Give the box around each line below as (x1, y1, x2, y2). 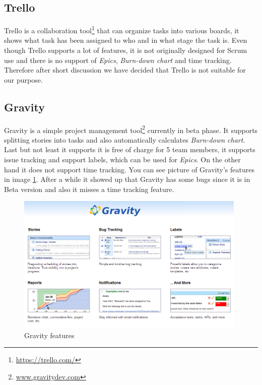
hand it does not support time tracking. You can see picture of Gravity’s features (4, 164, 254, 174)
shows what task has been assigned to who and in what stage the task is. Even (4, 35, 247, 45)
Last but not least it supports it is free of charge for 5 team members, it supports (4, 144, 255, 155)
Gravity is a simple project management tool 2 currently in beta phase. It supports (4, 123, 258, 135)
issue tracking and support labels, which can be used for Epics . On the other (4, 154, 241, 165)
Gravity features (24, 330, 75, 340)
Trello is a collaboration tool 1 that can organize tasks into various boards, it (4, 24, 239, 35)
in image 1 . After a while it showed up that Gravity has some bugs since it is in (4, 174, 250, 184)
